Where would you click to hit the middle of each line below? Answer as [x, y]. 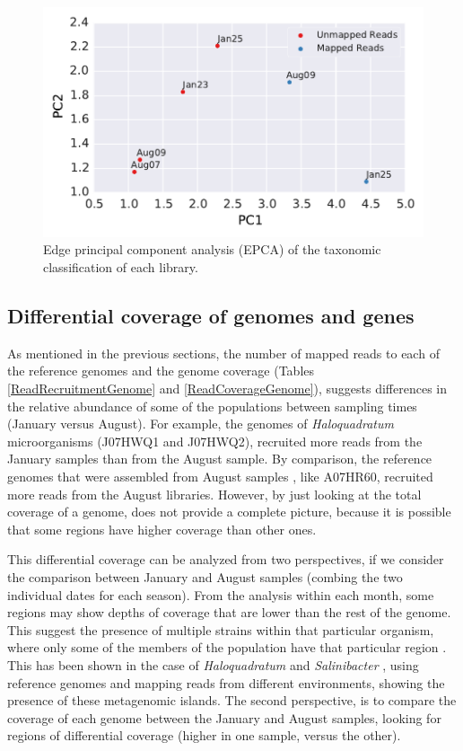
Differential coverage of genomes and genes [211, 316]
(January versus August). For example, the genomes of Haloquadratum [201, 424]
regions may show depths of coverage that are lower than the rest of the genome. [229, 612]
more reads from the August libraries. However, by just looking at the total [214, 494]
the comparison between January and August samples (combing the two [205, 576]
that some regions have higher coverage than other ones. [162, 529]
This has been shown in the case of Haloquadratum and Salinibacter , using [213, 664]
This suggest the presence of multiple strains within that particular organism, [221, 629]
